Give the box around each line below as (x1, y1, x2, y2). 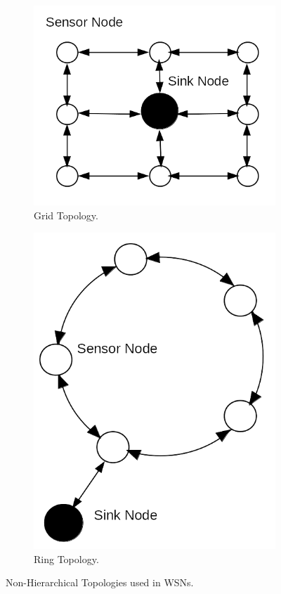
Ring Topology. (34, 551, 99, 566)
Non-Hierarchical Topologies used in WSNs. (6, 575, 194, 590)
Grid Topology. (34, 208, 98, 222)
